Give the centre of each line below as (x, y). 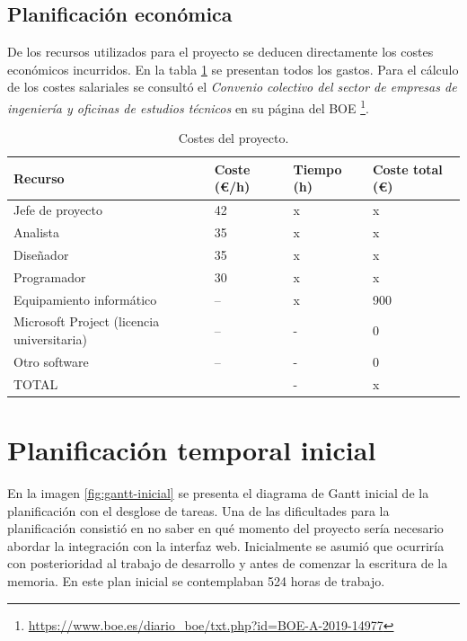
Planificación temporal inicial (192, 450)
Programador (50, 276)
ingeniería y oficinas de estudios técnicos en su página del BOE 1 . (188, 106)
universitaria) (50, 339)
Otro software (51, 361)
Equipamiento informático (85, 299)
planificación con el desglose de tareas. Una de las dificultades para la (198, 510)
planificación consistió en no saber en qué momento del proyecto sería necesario (225, 528)
